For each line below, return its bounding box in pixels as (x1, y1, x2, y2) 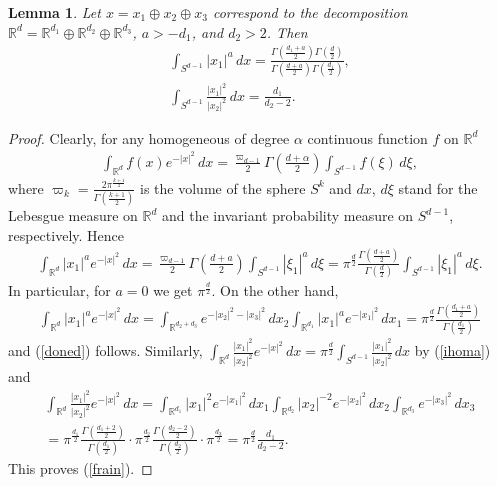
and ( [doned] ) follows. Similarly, (8, 340, 203, 361)
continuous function (307, 127, 428, 148)
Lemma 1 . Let (8, 2, 101, 22)
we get (153, 280, 193, 301)
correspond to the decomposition (212, 2, 408, 22)
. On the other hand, (211, 280, 339, 301)
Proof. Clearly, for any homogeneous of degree (8, 127, 290, 148)
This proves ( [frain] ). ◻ (8, 458, 153, 479)
